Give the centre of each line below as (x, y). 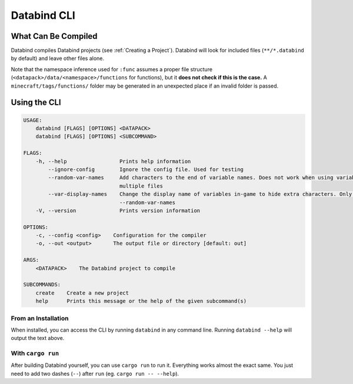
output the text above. (38, 338)
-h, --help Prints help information (113, 161)
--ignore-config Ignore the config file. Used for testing (146, 169)
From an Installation (40, 318)
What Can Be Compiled (54, 36)
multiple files (141, 186)
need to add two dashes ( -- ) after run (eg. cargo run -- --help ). (95, 373)
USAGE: (33, 120)
